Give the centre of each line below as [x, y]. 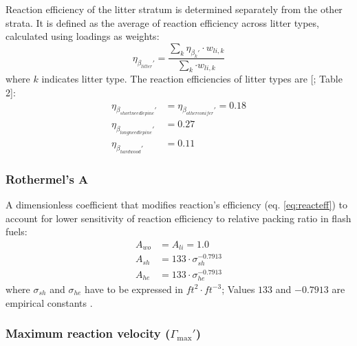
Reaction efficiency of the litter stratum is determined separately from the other [174, 9]
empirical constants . [49, 302]
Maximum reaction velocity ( [88, 333]
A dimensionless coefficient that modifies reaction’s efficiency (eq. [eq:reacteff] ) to [177, 205]
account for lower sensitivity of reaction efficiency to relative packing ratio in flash [178, 218]
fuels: [17, 231]
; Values [238, 289]
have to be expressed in [134, 289]
